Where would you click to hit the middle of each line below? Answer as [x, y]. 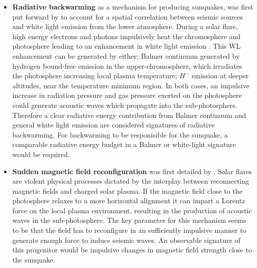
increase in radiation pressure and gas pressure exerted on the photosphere [127, 95]
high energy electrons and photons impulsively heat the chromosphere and [126, 36]
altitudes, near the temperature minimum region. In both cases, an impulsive [131, 85]
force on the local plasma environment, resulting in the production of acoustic [132, 210]
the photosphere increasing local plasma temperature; [95, 76]
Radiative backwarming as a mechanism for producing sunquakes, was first [133, 7]
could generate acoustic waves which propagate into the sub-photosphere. [125, 105]
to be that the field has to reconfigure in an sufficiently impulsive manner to [129, 230]
